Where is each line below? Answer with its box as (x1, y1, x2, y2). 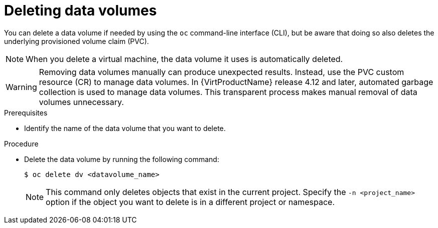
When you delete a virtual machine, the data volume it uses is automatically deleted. (26, 53, 343, 64)
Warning (6, 81, 37, 92)
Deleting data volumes (4, 2, 157, 19)
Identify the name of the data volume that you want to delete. (24, 123, 226, 132)
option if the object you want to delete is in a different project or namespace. (46, 196, 335, 207)
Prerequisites (4, 108, 48, 117)
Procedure (4, 139, 39, 148)
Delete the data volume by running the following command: (24, 154, 219, 163)
